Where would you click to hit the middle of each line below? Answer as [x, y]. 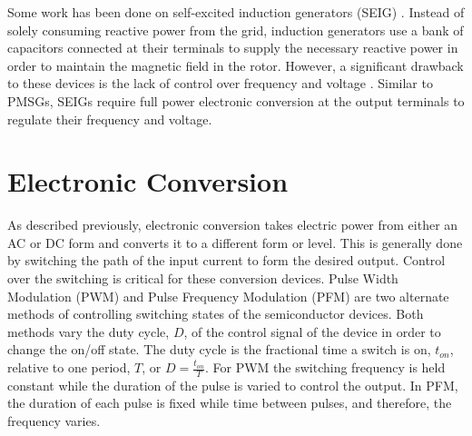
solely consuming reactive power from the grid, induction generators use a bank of [236, 30]
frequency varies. [54, 421]
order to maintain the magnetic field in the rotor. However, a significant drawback [236, 65]
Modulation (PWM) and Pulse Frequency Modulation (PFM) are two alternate [228, 296]
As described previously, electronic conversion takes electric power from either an [233, 225]
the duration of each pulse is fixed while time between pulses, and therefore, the [230, 403]
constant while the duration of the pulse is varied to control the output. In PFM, [233, 385]
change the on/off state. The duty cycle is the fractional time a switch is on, [219, 349]
